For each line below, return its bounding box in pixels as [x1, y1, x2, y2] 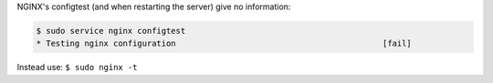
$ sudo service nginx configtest [36, 26, 186, 36]
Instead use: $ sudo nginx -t [16, 62, 138, 73]
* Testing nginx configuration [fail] [36, 38, 413, 49]
